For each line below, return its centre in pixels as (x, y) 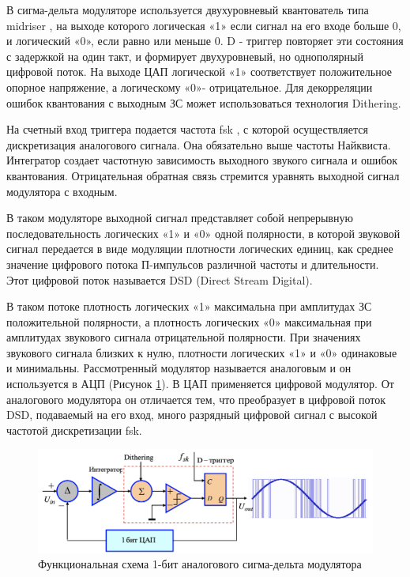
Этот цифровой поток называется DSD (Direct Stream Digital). (160, 279)
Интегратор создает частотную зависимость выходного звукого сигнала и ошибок (202, 160)
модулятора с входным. (62, 191)
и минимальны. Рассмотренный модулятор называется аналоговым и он (179, 368)
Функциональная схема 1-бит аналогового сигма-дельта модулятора (200, 564)
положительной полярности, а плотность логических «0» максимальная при (189, 321)
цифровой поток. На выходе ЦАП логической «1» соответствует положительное (199, 72)
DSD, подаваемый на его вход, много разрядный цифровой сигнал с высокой (192, 415)
